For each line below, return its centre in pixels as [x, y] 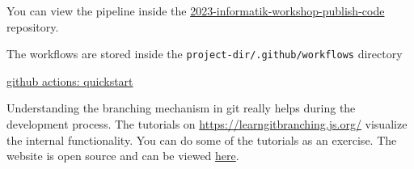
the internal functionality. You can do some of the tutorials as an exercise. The [202, 139]
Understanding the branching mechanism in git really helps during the [181, 108]
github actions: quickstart [70, 80]
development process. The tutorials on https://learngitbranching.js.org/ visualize [207, 124]
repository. [33, 26]
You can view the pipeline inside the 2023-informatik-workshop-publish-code [196, 11]
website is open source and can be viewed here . [123, 156]
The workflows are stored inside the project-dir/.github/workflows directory [205, 54]
